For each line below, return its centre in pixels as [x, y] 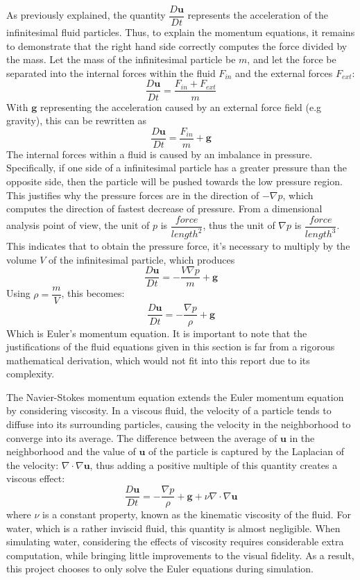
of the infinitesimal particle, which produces [142, 259]
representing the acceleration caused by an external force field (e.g [181, 106]
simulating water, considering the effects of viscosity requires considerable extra [175, 541]
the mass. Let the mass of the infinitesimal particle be [121, 59]
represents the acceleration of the [258, 15]
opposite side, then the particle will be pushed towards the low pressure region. [174, 181]
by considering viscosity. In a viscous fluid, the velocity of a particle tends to [169, 410]
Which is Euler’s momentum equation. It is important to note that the [157, 333]
